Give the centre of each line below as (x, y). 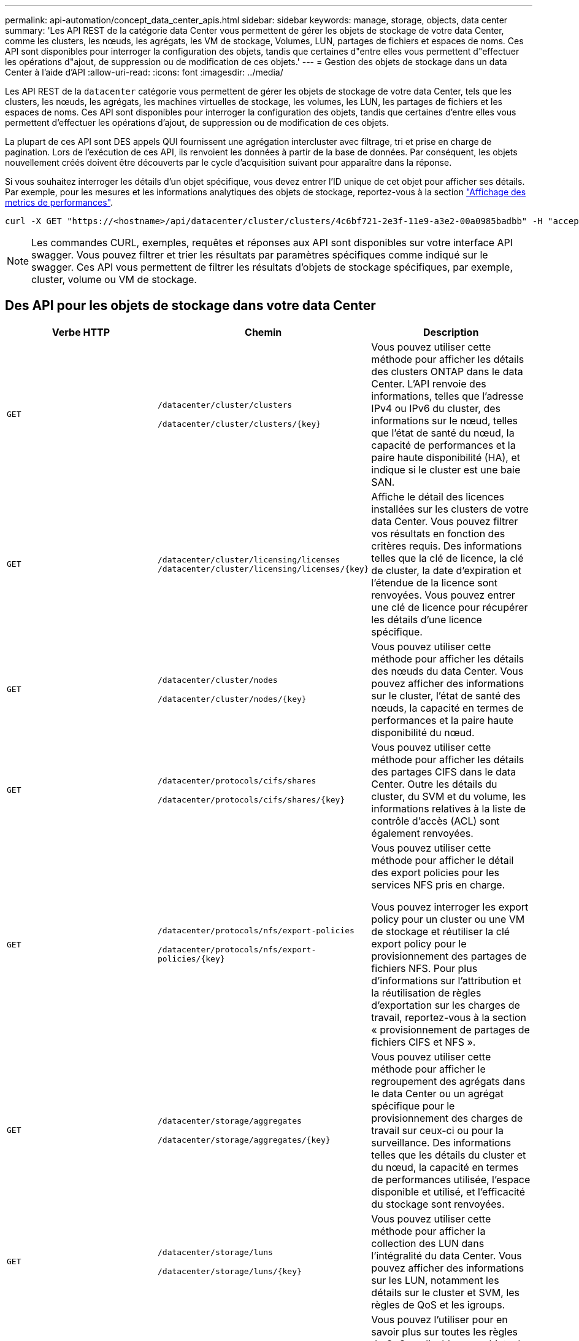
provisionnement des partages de (449, 956)
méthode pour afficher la (428, 1231)
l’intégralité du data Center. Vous (447, 1255)
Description (451, 332)
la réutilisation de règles (426, 993)
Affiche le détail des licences (438, 496)
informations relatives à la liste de (449, 808)
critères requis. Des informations (447, 546)
